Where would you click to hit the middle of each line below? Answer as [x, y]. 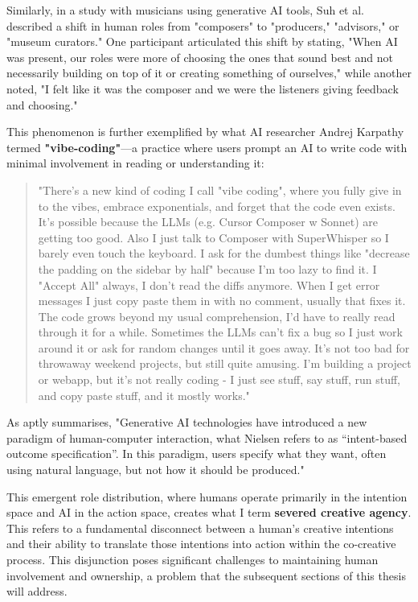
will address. [37, 591]
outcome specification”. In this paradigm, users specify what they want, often [197, 454]
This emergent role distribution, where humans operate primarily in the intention [207, 496]
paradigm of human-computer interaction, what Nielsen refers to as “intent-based [207, 437]
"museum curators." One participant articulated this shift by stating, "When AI [202, 41]
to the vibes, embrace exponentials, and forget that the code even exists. [217, 206]
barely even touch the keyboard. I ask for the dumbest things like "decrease [224, 253]
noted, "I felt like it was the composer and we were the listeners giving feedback [203, 88]
